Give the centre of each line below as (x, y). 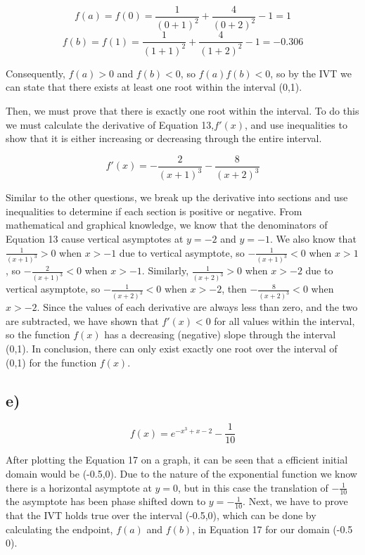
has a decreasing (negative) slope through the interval (220, 334)
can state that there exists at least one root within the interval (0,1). (154, 87)
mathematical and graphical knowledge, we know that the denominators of (167, 225)
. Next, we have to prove (295, 501)
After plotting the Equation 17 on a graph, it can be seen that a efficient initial (177, 460)
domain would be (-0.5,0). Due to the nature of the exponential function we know (181, 474)
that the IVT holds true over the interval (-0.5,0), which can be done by (161, 515)
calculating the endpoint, (59, 529)
